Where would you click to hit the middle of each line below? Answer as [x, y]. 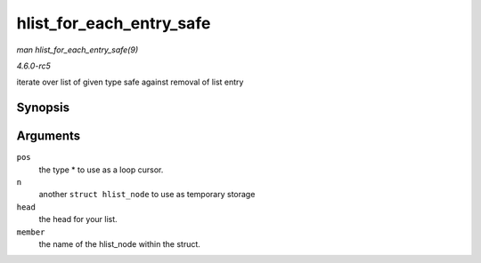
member [31, 232]
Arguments [49, 136]
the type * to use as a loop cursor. [101, 170]
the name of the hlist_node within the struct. [119, 243]
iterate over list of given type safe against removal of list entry [130, 82]
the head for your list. [78, 219]
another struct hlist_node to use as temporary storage [147, 195]
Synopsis [43, 108]
